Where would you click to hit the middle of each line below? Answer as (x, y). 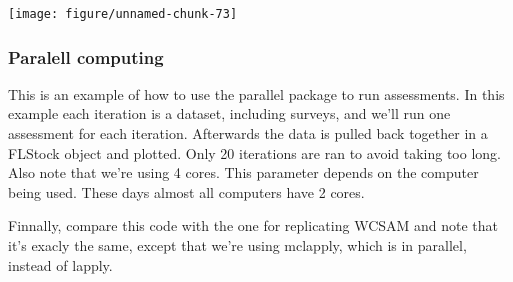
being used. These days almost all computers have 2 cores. (186, 191)
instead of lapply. (60, 264)
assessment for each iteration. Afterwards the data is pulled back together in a (248, 133)
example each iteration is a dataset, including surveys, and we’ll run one (229, 113)
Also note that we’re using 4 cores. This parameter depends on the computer (243, 172)
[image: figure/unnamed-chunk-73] (123, 14)
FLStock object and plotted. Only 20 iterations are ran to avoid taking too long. (254, 152)
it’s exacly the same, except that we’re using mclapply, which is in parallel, (237, 245)
